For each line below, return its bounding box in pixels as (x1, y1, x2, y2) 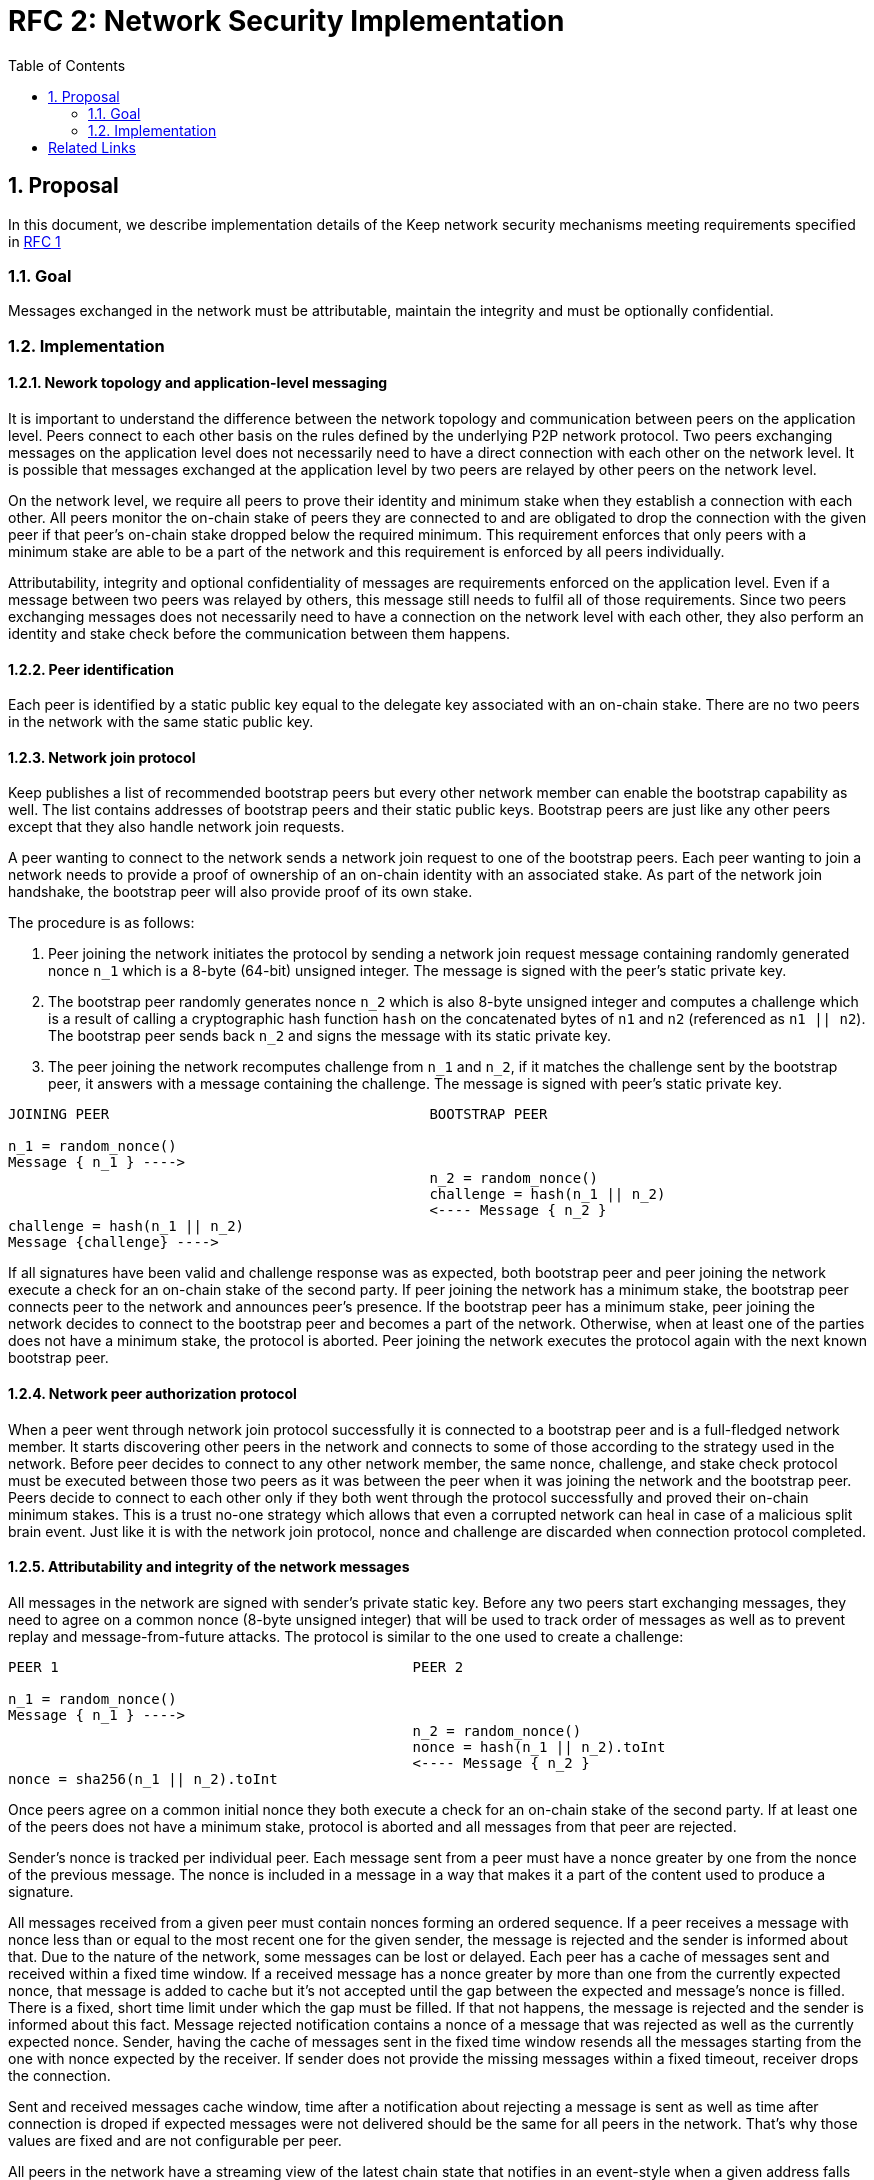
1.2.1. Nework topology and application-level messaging (8, 374, 388, 392)
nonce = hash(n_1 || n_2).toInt (412, 1738, 666, 1755)
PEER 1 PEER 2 (8, 1658, 464, 1675)
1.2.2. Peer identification (8, 660, 175, 678)
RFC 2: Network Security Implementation (8, 4, 565, 38)
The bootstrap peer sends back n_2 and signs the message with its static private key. (48, 1027, 612, 1045)
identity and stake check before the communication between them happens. (8, 624, 511, 642)
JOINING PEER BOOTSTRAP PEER (8, 1106, 548, 1123)
